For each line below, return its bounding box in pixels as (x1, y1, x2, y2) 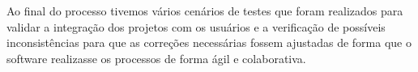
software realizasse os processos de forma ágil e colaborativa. (6, 49, 306, 66)
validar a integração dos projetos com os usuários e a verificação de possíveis (6, 18, 386, 35)
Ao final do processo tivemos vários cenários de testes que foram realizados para (6, 2, 403, 19)
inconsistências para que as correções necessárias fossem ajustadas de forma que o (6, 34, 412, 51)
